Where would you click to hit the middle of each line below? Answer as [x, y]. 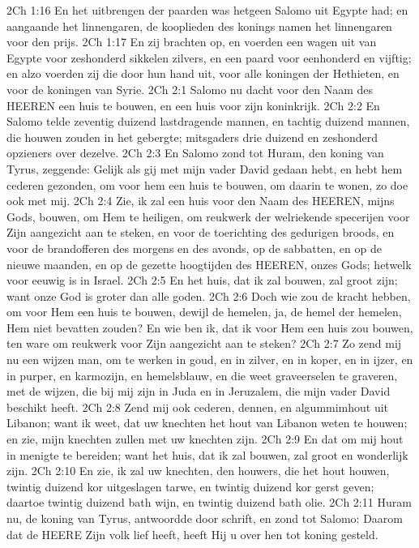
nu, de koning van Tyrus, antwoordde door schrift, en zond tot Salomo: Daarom [205, 518]
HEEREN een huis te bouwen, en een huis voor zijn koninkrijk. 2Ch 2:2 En [193, 105]
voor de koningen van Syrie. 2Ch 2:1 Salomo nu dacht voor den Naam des [190, 89]
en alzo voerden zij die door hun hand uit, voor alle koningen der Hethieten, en [203, 73]
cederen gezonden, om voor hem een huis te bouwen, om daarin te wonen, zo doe [207, 184]
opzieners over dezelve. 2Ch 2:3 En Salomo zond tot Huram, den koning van [195, 153]
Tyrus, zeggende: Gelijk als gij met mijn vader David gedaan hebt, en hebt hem [205, 168]
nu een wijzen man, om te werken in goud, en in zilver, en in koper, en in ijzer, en [210, 360]
